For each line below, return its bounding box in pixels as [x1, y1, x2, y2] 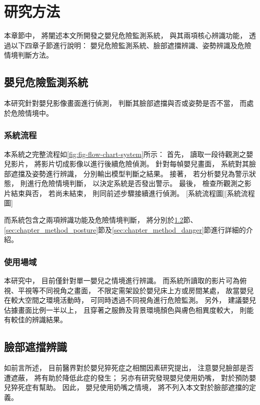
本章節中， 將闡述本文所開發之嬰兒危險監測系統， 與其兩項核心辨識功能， [4, 30, 247, 41]
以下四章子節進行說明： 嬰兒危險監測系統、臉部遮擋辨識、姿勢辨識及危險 [10, 40, 251, 50]
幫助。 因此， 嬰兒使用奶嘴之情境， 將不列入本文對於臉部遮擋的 [38, 382, 249, 392]
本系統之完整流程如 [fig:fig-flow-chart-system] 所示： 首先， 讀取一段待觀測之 [4, 148, 246, 159]
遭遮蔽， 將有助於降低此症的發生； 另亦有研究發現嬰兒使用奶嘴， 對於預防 [4, 372, 249, 382]
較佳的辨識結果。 [10, 314, 67, 325]
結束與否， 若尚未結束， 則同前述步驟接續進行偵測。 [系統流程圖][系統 [10, 187, 241, 198]
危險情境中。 [10, 107, 53, 118]
